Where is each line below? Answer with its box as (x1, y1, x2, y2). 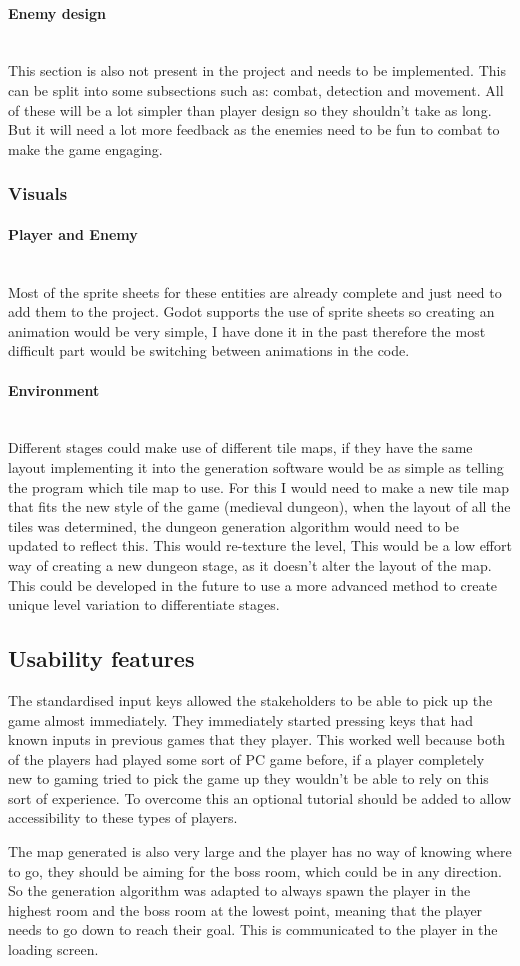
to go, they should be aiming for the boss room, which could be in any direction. (8, 860, 502, 881)
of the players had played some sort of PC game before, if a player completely (8, 748, 485, 769)
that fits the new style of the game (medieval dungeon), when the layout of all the (8, 496, 511, 517)
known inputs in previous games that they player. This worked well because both (8, 729, 506, 750)
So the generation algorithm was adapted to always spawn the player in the (8, 880, 471, 901)
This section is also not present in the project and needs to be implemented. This (8, 60, 506, 81)
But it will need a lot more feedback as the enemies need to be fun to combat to (8, 119, 500, 140)
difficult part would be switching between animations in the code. (8, 340, 410, 361)
